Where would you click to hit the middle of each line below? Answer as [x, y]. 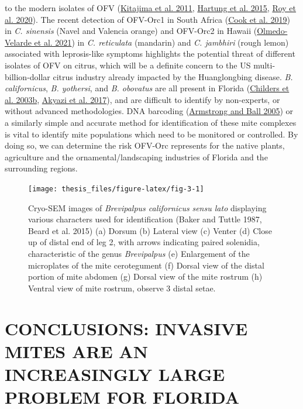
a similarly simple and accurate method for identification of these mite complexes [151, 122]
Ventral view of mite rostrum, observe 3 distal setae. [122, 288]
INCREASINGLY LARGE [115, 374]
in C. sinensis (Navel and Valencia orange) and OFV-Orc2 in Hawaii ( [131, 31]
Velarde [18, 42]
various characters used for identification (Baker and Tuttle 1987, [145, 219]
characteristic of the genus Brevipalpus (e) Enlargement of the [139, 253]
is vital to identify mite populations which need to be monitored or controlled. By [151, 134]
